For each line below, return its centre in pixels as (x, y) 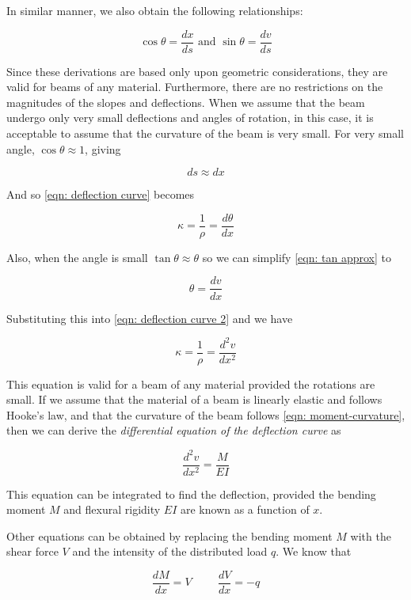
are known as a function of (245, 509)
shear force (32, 551)
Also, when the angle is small (77, 257)
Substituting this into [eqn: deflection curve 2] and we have (150, 318)
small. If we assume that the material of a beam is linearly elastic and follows (194, 399)
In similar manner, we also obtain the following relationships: (155, 10)
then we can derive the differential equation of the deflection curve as (174, 430)
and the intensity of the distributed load (170, 551)
